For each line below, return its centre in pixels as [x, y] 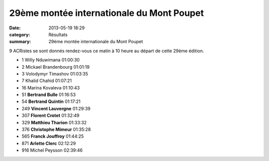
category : [20, 34]
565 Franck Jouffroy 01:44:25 [53, 136]
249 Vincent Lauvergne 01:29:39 [56, 108]
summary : [20, 42]
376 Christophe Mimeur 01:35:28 [56, 130]
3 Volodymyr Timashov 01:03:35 [55, 74]
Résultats [58, 34]
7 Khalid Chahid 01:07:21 [47, 81]
